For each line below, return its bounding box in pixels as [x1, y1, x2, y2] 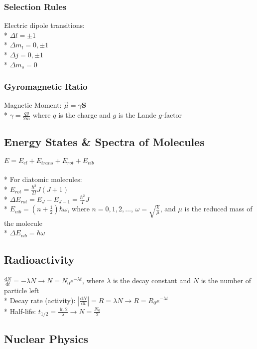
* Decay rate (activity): [4, 295, 76, 305]
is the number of [201, 275, 252, 286]
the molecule [4, 217, 42, 228]
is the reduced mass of [184, 203, 253, 214]
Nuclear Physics [4, 331, 89, 347]
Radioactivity [4, 252, 75, 267]
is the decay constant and [113, 275, 191, 286]
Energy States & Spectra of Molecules [4, 134, 205, 150]
